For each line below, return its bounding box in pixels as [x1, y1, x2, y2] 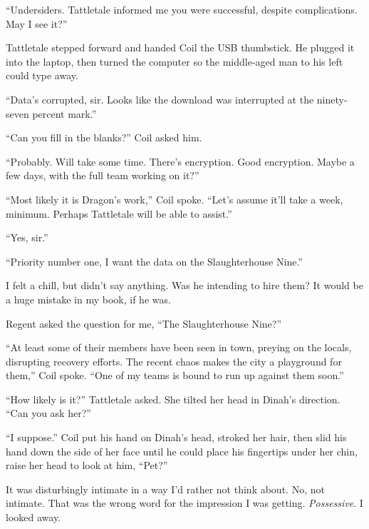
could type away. [6, 68, 78, 83]
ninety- [316, 91, 348, 106]
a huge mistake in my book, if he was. [6, 291, 171, 306]
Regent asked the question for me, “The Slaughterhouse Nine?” [6, 316, 282, 331]
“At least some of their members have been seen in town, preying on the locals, [6, 340, 352, 355]
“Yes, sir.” [6, 230, 48, 245]
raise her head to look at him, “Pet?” [6, 458, 168, 473]
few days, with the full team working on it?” [6, 168, 199, 183]
